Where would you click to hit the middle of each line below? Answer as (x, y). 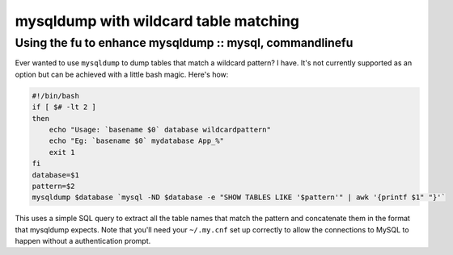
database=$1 (56, 175)
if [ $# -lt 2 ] (64, 107)
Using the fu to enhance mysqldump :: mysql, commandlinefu (184, 43)
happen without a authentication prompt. (83, 241)
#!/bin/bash (56, 96)
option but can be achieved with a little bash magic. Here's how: (122, 74)
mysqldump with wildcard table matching (157, 21)
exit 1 (62, 152)
